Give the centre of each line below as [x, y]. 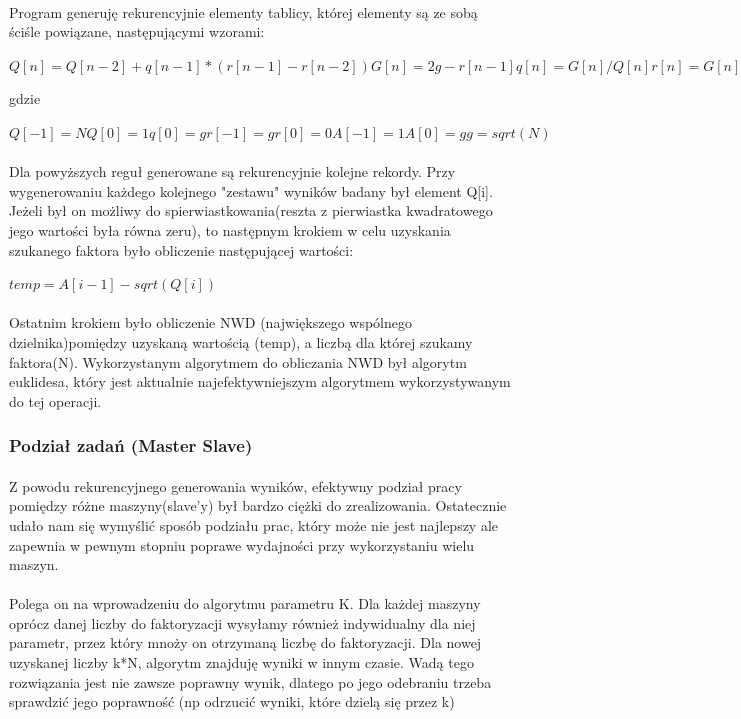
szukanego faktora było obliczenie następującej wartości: [181, 249]
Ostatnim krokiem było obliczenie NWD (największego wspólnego [210, 322]
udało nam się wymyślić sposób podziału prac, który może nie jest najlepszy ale [254, 524]
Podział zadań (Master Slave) [131, 445]
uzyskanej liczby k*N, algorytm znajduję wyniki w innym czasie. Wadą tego [241, 662]
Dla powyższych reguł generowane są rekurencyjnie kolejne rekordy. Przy [232, 171]
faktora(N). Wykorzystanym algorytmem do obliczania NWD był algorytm [238, 361]
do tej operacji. [55, 400]
